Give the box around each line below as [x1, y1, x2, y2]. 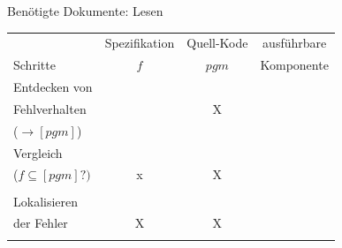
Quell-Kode [186, 34, 248, 52]
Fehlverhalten [13, 99, 87, 117]
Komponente [260, 56, 329, 74]
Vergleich [13, 143, 63, 162]
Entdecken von [13, 78, 93, 96]
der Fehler [13, 214, 68, 232]
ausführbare [262, 34, 327, 52]
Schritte [13, 56, 56, 74]
